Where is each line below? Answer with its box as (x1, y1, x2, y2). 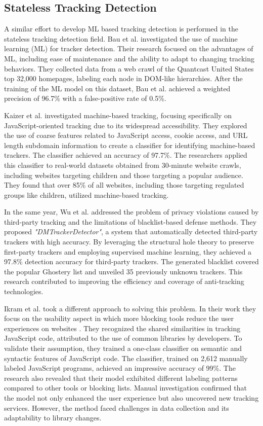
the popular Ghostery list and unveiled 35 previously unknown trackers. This (4, 266, 243, 276)
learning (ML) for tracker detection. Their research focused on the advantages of (4, 43, 253, 54)
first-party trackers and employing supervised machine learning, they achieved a (4, 246, 251, 257)
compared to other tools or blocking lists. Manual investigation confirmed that (4, 382, 247, 393)
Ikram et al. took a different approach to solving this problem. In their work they (4, 303, 256, 313)
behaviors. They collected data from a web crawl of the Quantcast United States (4, 63, 254, 74)
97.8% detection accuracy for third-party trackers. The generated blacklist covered (4, 256, 259, 267)
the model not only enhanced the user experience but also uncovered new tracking (4, 392, 259, 403)
